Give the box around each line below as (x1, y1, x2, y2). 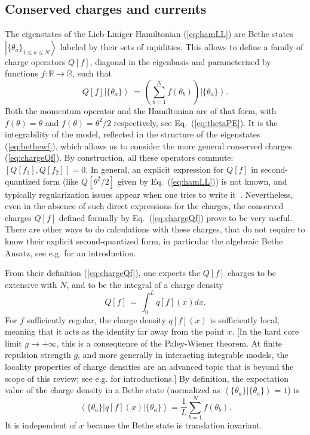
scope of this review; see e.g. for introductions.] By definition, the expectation (5, 372, 289, 384)
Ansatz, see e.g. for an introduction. (5, 246, 136, 259)
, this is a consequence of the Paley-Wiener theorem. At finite (56, 336, 283, 349)
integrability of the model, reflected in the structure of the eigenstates (5, 128, 260, 140)
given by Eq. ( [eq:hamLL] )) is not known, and (117, 174, 287, 187)
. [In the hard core (232, 325, 299, 338)
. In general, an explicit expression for (85, 163, 224, 175)
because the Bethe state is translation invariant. (87, 418, 262, 431)
